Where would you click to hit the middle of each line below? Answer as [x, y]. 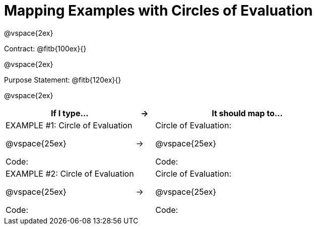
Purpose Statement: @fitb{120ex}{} [63, 80]
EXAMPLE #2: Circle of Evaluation [70, 173]
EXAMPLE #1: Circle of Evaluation [69, 125]
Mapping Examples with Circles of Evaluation [159, 11]
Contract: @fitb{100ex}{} [45, 48]
